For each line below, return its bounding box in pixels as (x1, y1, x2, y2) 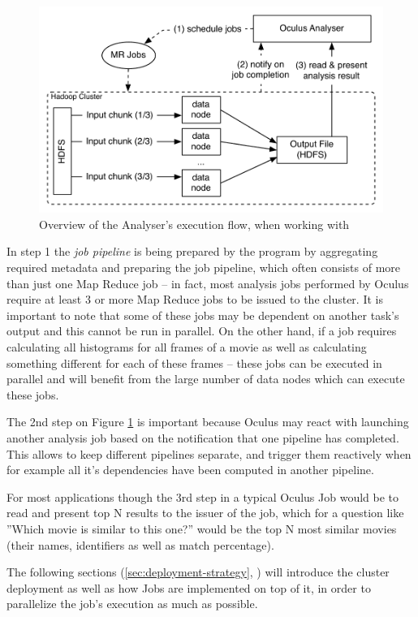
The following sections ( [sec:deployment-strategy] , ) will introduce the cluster (6, 563, 390, 580)
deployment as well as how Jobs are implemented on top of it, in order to (6, 579, 371, 596)
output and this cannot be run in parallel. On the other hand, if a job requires (6, 322, 397, 339)
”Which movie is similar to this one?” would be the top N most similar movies (6, 520, 397, 537)
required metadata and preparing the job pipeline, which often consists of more (6, 259, 401, 276)
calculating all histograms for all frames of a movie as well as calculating (6, 339, 367, 356)
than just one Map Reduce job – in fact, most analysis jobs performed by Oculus (6, 274, 409, 291)
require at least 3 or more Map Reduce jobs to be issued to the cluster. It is (6, 291, 383, 308)
